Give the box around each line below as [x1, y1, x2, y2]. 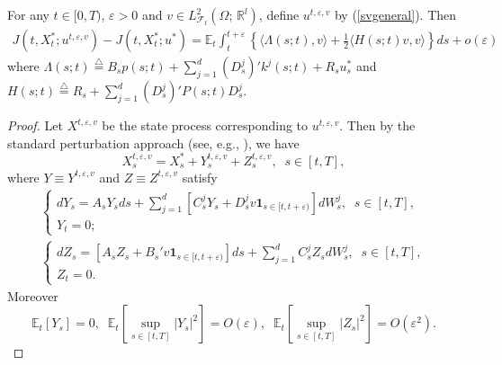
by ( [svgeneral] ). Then [334, 5, 457, 23]
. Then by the [339, 116, 416, 135]
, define [258, 5, 300, 23]
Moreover [7, 286, 58, 305]
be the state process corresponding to [102, 116, 309, 135]
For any [7, 5, 49, 23]
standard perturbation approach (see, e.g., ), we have [7, 133, 300, 152]
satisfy [182, 167, 218, 186]
